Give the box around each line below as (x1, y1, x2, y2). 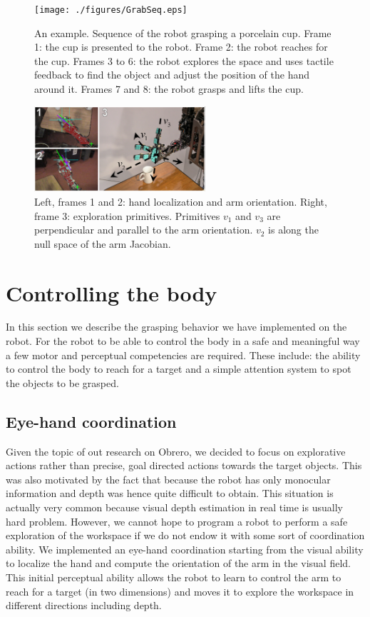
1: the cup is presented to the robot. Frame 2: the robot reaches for (34, 39, 328, 54)
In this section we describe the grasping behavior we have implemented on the (6, 319, 347, 334)
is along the (268, 222, 319, 237)
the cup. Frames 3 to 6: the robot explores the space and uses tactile (34, 53, 334, 68)
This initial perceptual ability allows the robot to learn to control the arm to (6, 570, 341, 584)
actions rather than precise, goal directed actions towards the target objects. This (6, 458, 362, 473)
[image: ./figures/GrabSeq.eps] (34, 5, 187, 15)
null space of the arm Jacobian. (34, 236, 171, 251)
